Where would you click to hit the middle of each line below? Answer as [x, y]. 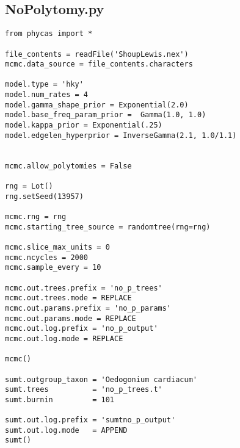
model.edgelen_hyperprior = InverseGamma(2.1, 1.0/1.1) [121, 135]
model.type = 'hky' [44, 85]
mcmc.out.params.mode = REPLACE [71, 318]
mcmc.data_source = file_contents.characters [99, 64]
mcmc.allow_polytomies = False [68, 166]
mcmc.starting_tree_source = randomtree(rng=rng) [108, 227]
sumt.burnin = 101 [60, 399]
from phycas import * [49, 34]
